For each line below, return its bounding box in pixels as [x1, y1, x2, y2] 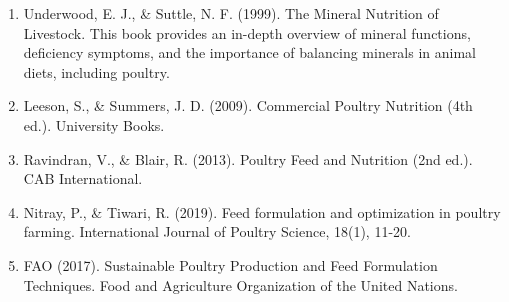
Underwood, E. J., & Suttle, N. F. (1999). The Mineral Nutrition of [23, 3, 439, 23]
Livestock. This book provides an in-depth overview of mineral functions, [23, 22, 471, 43]
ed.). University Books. [23, 114, 165, 135]
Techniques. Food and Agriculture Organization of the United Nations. [23, 274, 458, 295]
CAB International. [23, 168, 143, 189]
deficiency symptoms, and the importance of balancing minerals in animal [23, 42, 477, 63]
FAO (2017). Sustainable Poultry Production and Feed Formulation [23, 254, 438, 275]
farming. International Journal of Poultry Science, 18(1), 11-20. [23, 221, 411, 242]
